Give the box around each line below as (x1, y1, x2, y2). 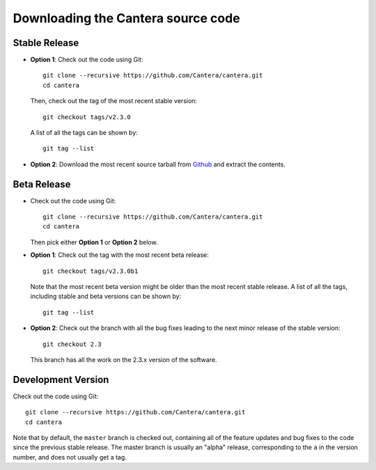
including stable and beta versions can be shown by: (30, 292, 182, 301)
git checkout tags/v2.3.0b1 (42, 267, 139, 275)
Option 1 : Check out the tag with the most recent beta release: (30, 251, 209, 259)
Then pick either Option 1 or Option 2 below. (30, 237, 158, 246)
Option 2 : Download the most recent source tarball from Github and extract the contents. (30, 160, 285, 169)
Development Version (13, 373, 109, 386)
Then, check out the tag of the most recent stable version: (30, 97, 198, 105)
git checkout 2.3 (42, 340, 102, 348)
